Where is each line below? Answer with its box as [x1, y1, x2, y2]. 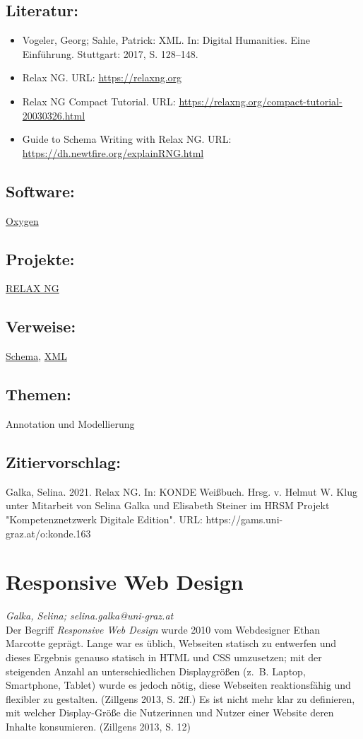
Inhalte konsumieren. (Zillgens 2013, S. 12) [6, 719, 191, 733]
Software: [6, 180, 75, 202]
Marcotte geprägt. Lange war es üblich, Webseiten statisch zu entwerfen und [6, 636, 337, 651]
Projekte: [6, 248, 75, 269]
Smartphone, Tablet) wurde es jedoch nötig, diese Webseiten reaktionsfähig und [6, 677, 351, 692]
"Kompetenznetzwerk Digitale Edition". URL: [6, 511, 203, 526]
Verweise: [6, 315, 76, 337]
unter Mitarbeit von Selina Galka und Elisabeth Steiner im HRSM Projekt [6, 498, 330, 513]
